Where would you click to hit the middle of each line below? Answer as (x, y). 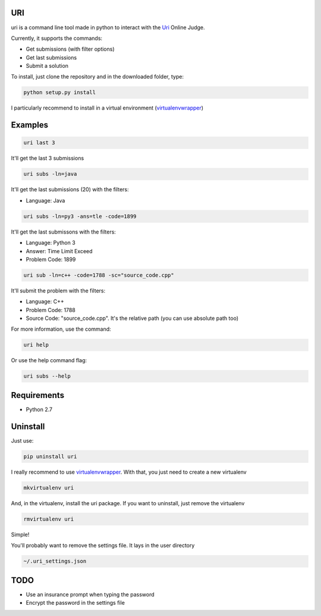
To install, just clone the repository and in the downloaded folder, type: (97, 77)
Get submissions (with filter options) (70, 49)
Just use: (22, 440)
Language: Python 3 (51, 243)
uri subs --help (47, 376)
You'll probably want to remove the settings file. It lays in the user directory (103, 546)
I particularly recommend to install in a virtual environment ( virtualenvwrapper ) (107, 108)
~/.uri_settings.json (55, 561)
